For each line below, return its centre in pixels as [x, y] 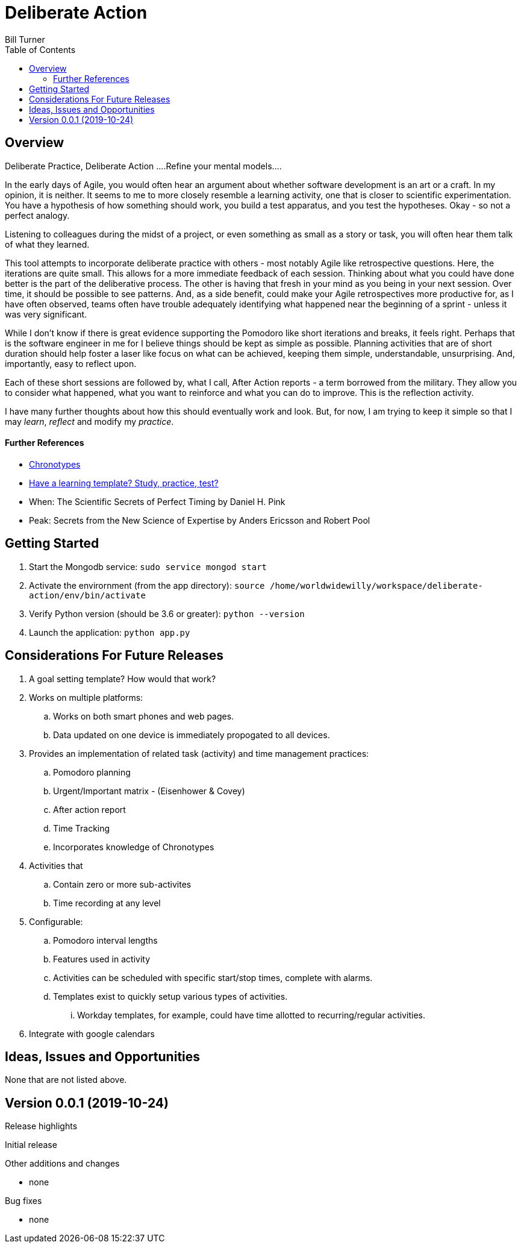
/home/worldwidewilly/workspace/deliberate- [376, 585]
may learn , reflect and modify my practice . [89, 421]
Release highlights [41, 1126]
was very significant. [46, 314]
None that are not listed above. [66, 1080]
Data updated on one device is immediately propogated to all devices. [192, 735]
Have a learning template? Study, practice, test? [124, 483]
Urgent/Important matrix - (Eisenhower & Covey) [149, 791]
